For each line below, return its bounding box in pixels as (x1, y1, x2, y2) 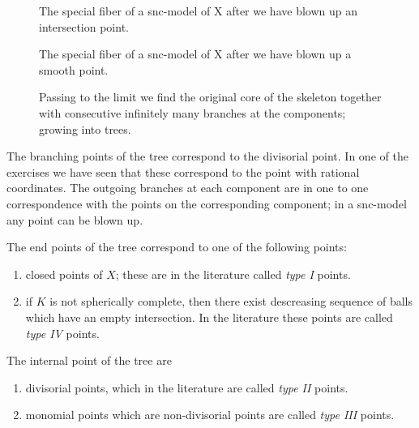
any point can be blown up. (6, 211, 143, 228)
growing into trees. (39, 120, 131, 137)
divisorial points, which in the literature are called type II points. (25, 379, 348, 396)
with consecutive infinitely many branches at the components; (39, 104, 346, 121)
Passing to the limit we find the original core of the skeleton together (39, 88, 382, 105)
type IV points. (25, 324, 100, 341)
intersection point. (39, 18, 129, 35)
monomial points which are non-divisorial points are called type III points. (25, 406, 395, 423)
